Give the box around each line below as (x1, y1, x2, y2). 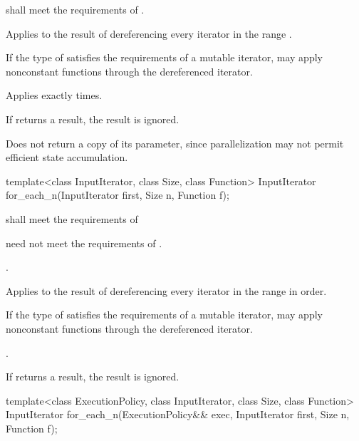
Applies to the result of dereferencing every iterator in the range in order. (6, 283, 327, 298)
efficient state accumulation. (6, 150, 128, 165)
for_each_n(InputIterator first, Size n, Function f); (6, 187, 229, 202)
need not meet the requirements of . (6, 235, 162, 250)
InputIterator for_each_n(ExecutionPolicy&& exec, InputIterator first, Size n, (6, 407, 350, 422)
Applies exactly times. (6, 88, 103, 103)
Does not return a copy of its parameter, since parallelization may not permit (6, 135, 344, 150)
